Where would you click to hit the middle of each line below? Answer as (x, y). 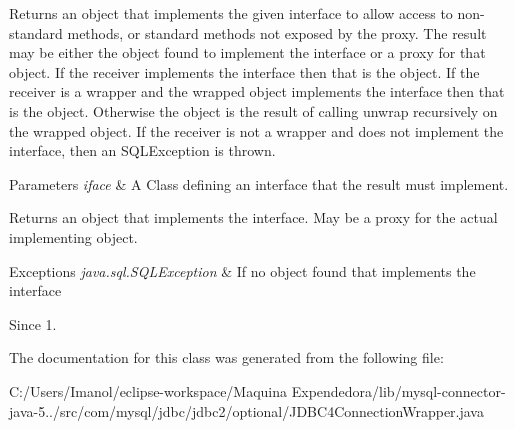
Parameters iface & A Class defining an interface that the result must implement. (259, 183)
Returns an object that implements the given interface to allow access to (231, 13)
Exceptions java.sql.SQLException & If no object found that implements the (242, 270)
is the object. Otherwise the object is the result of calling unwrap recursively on (253, 110)
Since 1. (33, 323)
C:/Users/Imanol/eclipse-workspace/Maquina (148, 390)
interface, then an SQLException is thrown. (142, 150)
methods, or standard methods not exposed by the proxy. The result (277, 32)
